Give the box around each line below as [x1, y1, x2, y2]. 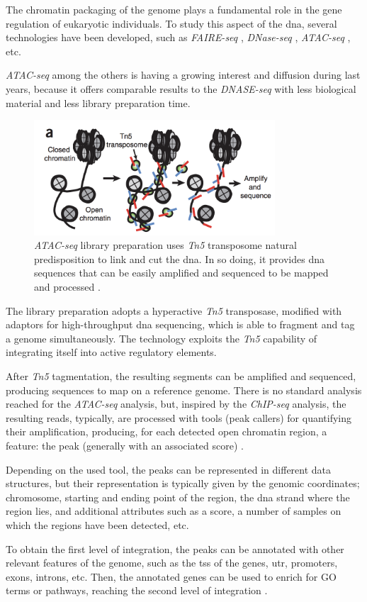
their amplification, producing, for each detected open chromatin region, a [6, 424, 327, 439]
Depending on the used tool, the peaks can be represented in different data [6, 462, 332, 476]
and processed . [34, 279, 101, 294]
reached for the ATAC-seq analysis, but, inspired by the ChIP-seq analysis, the [6, 396, 346, 411]
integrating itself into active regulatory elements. [6, 345, 217, 359]
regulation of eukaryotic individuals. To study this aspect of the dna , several [6, 16, 337, 30]
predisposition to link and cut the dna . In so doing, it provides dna [34, 251, 324, 266]
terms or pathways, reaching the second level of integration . [6, 583, 268, 598]
